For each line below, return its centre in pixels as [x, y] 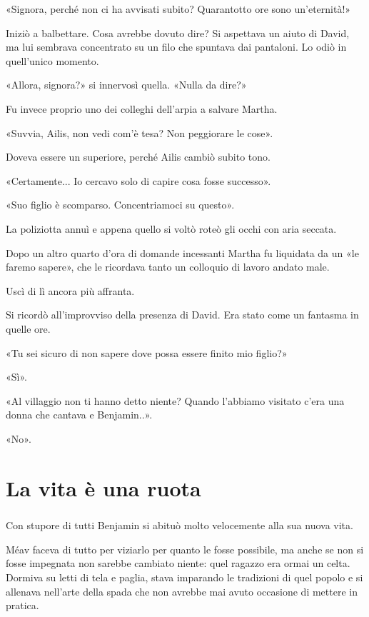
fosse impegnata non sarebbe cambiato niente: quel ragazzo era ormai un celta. [178, 563]
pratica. [22, 605]
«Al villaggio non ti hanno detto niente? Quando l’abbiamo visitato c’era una [175, 400]
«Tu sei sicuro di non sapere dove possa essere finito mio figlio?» [147, 352]
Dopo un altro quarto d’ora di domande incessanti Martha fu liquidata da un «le [182, 252]
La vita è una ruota [103, 487]
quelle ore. [28, 328]
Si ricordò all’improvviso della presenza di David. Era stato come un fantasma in [182, 315]
